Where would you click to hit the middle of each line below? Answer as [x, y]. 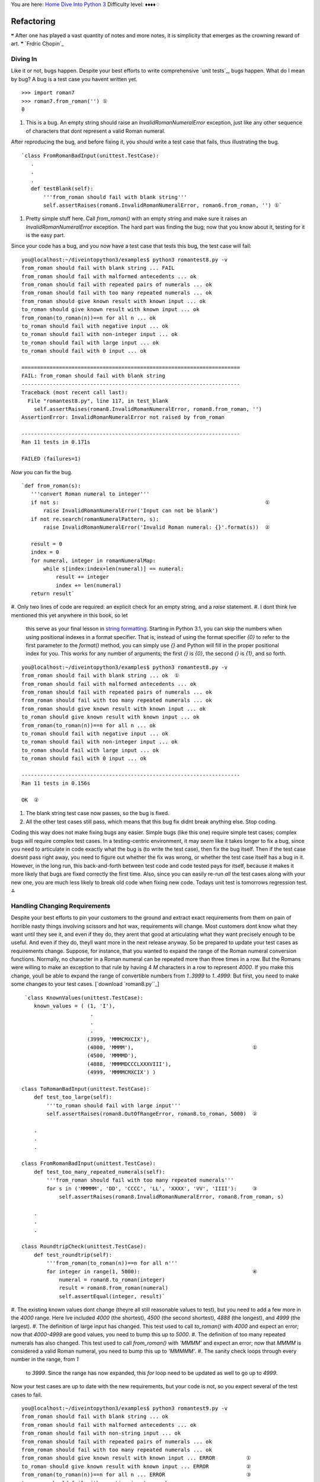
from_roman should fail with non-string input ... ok [101, 1433]
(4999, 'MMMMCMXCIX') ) [121, 1072]
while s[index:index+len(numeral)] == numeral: [114, 568]
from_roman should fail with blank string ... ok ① [100, 675]
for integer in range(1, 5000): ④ [152, 1271]
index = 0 [45, 552]
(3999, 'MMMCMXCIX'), [118, 1039]
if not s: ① [150, 502]
